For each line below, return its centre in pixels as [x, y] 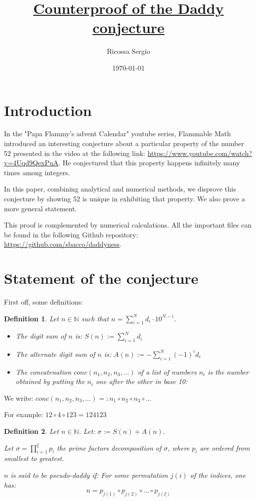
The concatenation [43, 371]
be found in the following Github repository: [71, 234]
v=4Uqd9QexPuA [31, 163]
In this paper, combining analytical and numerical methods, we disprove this [120, 189]
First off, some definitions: [43, 302]
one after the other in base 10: [142, 381]
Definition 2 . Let [31, 431]
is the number [228, 371]
